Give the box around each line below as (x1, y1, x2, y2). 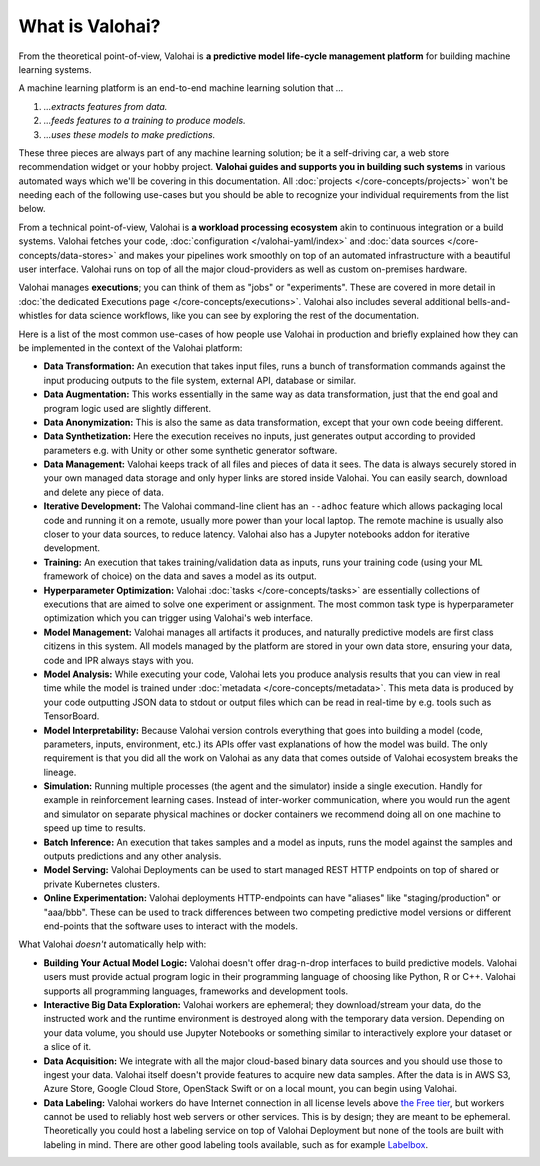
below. (18, 203, 46, 215)
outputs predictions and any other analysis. (43, 850, 222, 862)
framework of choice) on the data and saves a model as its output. (43, 570, 317, 582)
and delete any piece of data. (43, 486, 164, 498)
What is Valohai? (18, 15, 161, 37)
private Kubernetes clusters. (43, 878, 160, 890)
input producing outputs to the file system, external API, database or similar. (43, 374, 357, 386)
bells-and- (466, 295, 511, 307)
